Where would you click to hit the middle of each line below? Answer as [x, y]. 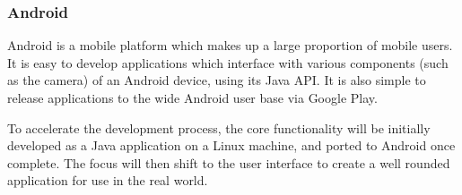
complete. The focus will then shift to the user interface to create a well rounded [229, 162]
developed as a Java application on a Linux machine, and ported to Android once [231, 145]
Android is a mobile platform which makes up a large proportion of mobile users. [230, 45]
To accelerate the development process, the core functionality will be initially [219, 127]
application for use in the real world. [108, 180]
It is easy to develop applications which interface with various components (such [228, 62]
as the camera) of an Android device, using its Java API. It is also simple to [217, 80]
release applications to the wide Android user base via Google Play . [192, 97]
